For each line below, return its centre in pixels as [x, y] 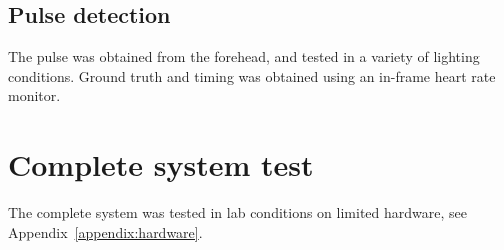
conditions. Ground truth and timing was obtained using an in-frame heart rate [252, 75]
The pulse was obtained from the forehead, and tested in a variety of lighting [244, 56]
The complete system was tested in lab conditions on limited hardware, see [237, 212]
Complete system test [161, 164]
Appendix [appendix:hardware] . [105, 231]
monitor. [34, 95]
